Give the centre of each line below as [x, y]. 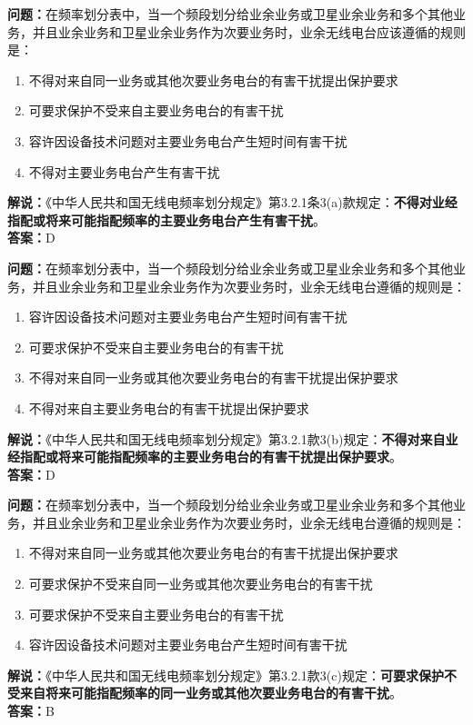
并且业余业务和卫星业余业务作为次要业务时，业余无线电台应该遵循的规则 [249, 31]
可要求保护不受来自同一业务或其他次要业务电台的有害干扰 [201, 584]
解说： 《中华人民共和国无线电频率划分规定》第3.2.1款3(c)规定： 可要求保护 [226, 675]
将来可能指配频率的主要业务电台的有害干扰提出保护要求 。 [230, 457]
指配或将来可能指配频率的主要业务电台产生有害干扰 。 [166, 219]
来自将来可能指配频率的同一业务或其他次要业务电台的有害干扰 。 [211, 693]
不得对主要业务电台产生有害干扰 [124, 171]
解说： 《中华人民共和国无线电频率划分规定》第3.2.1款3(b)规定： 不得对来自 [226, 438]
